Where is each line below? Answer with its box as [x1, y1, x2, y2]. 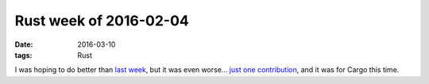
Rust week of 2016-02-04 [14, 12, 190, 29]
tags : [14, 50, 33, 59]
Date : [14, 40, 33, 49]
